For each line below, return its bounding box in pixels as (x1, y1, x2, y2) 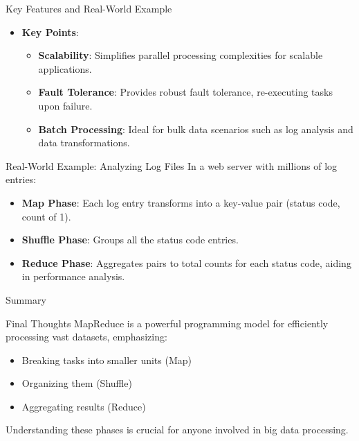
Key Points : (21, 24, 79, 39)
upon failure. (38, 98, 93, 112)
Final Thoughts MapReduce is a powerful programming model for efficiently (6, 315, 329, 330)
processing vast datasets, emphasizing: (6, 329, 167, 344)
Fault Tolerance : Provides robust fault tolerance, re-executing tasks (38, 85, 333, 99)
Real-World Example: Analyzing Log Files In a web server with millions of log (6, 158, 338, 173)
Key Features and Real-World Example (6, 1, 172, 15)
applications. (38, 61, 92, 76)
